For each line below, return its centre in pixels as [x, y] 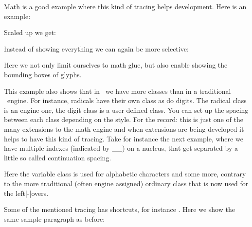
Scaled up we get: [30, 32]
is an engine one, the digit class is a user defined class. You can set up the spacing [126, 110]
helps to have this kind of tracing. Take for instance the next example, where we [124, 138]
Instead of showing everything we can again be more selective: [96, 48]
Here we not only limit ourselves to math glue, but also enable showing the [116, 65]
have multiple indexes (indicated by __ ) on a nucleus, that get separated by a [121, 148]
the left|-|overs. [26, 193]
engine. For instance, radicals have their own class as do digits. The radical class [127, 100]
